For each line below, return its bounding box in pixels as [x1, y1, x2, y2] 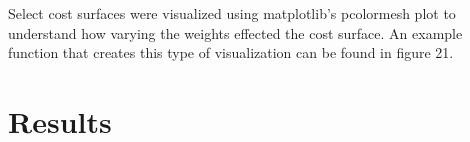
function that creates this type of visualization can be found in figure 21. [8, 42, 454, 63]
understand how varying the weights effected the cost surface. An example [8, 22, 463, 43]
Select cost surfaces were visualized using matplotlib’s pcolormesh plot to [8, 3, 456, 23]
